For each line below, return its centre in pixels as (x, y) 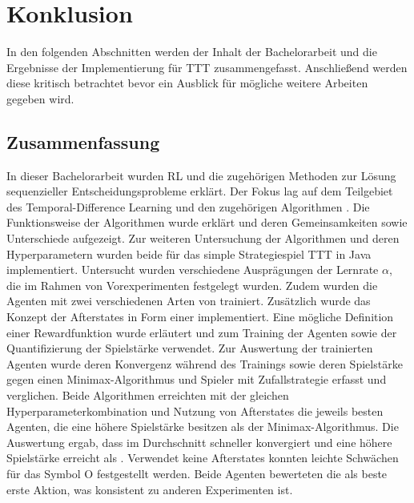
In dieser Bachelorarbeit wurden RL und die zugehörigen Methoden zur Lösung (201, 175)
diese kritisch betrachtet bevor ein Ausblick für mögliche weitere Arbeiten (187, 83)
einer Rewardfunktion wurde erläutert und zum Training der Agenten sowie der (202, 332)
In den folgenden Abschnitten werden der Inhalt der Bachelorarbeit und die (192, 52)
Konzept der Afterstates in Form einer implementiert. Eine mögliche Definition (200, 317)
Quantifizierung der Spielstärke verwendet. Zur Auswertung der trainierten (190, 348)
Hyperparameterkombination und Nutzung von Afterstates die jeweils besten (195, 410)
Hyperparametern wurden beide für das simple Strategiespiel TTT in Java (189, 254)
